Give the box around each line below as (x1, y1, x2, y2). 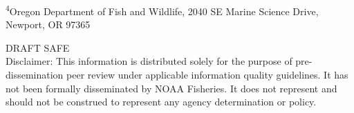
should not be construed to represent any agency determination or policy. (6, 94, 317, 109)
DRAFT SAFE (6, 40, 70, 54)
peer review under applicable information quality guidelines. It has (66, 68, 348, 82)
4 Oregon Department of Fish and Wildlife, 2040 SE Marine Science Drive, (6, 2, 319, 18)
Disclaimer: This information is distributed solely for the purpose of (6, 54, 292, 68)
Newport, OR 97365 (6, 17, 91, 32)
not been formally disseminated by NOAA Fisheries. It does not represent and (6, 81, 337, 95)
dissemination (6, 68, 64, 82)
